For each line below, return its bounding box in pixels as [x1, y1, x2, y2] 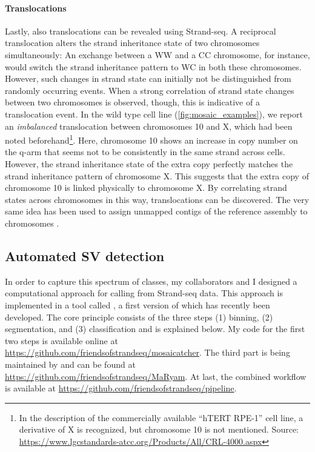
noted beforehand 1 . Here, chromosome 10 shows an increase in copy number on [5, 132, 298, 146]
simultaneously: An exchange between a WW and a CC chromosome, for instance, [5, 48, 310, 61]
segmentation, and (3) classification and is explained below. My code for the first [5, 322, 305, 335]
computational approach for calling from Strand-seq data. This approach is [5, 287, 283, 299]
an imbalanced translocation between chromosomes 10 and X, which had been [5, 119, 293, 132]
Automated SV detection [5, 246, 165, 265]
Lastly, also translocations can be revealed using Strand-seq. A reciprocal [5, 24, 276, 37]
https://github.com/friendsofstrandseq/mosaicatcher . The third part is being [5, 346, 290, 359]
